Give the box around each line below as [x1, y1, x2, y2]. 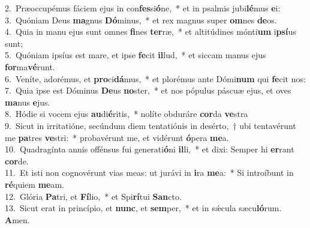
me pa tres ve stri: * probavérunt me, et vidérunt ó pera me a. [5, 131, 229, 143]
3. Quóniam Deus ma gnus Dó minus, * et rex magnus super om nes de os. [5, 13, 277, 26]
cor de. [5, 154, 29, 167]
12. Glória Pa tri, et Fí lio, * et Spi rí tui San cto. [5, 190, 182, 202]
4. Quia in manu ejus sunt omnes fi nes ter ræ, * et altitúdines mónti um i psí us [5, 25, 296, 38]
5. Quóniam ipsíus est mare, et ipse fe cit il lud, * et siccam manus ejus [5, 49, 266, 61]
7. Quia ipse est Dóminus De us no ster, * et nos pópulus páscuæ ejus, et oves [5, 84, 291, 97]
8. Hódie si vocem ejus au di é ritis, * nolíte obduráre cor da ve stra [5, 107, 248, 120]
